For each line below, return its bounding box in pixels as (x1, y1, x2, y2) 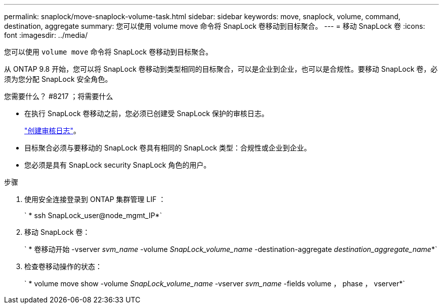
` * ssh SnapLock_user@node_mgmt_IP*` (24, 211, 162, 220)
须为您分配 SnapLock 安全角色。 (4, 75, 112, 83)
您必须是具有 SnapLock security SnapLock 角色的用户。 (24, 161, 211, 169)
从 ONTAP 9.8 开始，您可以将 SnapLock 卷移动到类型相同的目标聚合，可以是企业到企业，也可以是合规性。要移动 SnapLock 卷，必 (4, 65, 438, 73)
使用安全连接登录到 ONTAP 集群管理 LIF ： (24, 195, 166, 203)
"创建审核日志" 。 (24, 126, 81, 135)
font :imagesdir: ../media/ (4, 31, 88, 39)
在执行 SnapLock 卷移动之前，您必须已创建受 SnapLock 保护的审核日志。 (24, 109, 269, 118)
